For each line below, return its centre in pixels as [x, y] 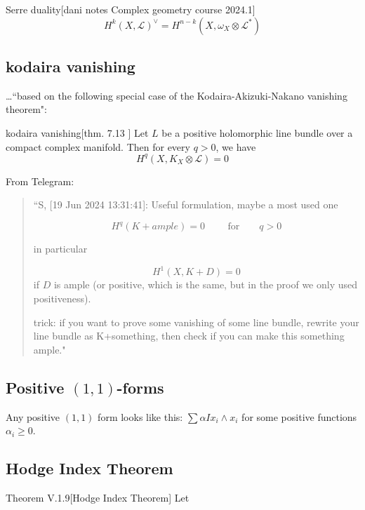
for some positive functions [299, 416]
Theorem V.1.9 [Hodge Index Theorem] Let [98, 498]
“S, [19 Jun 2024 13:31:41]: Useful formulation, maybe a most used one [186, 204]
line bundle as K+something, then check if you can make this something [189, 336]
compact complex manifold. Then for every [98, 146]
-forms [140, 387]
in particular [60, 249]
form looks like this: [140, 416]
